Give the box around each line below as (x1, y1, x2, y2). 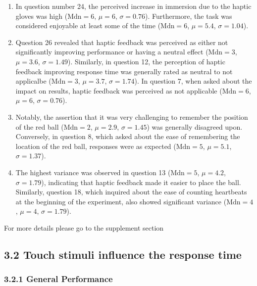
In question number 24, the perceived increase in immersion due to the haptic (15, 1, 252, 11)
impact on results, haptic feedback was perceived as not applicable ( (15, 85, 222, 95)
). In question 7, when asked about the (134, 76, 252, 86)
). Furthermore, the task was (145, 10, 232, 21)
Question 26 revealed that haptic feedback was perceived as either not (15, 37, 228, 47)
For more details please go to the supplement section (4, 222, 164, 233)
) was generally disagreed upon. (147, 121, 243, 132)
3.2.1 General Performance (4, 273, 113, 285)
